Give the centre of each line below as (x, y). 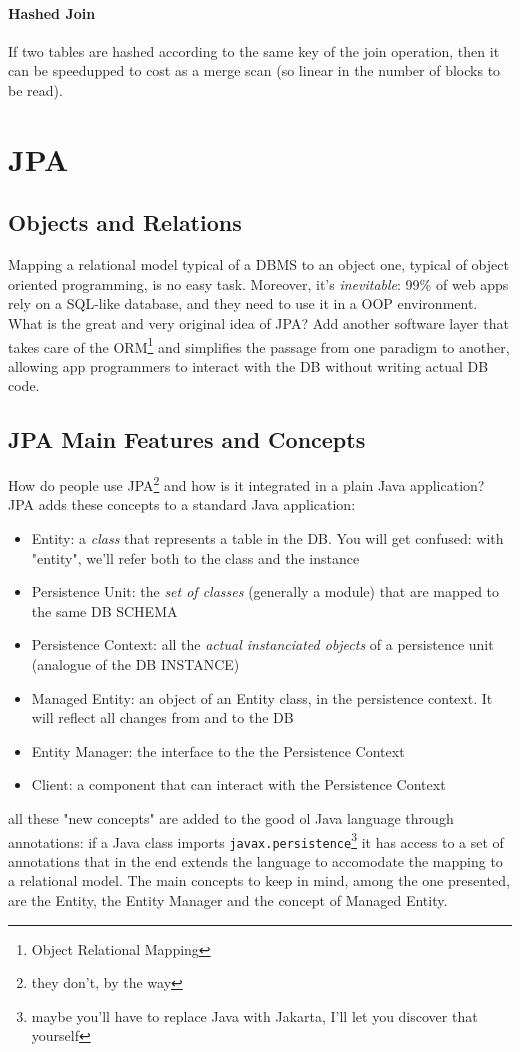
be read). (35, 89)
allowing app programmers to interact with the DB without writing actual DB (248, 365)
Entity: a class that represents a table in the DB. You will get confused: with (267, 538)
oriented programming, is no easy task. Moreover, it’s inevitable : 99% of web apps (258, 283)
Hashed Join (52, 12)
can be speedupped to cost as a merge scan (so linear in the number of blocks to (254, 70)
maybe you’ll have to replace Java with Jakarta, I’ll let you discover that (254, 1015)
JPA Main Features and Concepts (187, 439)
